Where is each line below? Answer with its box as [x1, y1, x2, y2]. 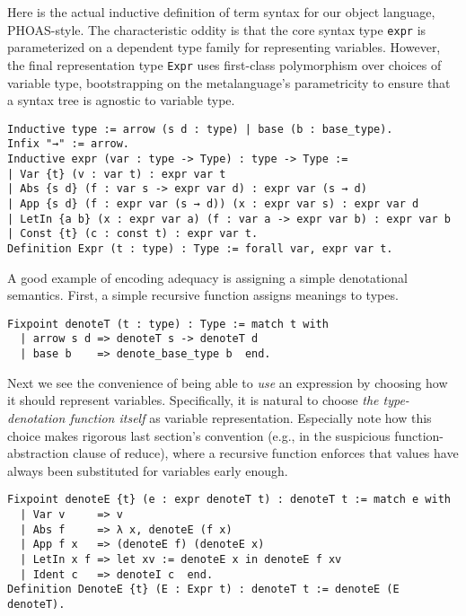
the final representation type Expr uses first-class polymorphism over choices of [7, 55, 442, 74]
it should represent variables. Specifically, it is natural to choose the [7, 391, 379, 409]
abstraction [7, 444, 69, 462]
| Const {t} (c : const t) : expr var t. [7, 227, 259, 241]
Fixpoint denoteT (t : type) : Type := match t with [7, 317, 329, 330]
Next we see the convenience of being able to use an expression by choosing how [7, 373, 448, 392]
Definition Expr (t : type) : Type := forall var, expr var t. [7, 242, 393, 255]
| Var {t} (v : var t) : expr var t [7, 167, 226, 180]
